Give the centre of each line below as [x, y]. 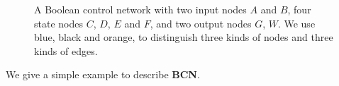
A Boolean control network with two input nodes [140, 9]
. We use [296, 23]
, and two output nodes [201, 23]
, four [299, 9]
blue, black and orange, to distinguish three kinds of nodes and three [184, 37]
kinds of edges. [66, 50]
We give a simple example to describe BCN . [103, 74]
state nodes [59, 23]
